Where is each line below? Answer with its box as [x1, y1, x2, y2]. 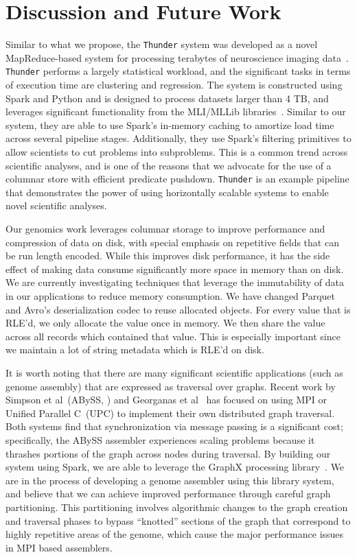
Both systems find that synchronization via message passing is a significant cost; [5, 419, 343, 434]
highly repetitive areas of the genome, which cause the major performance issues [5, 527, 344, 541]
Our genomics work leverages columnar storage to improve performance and [5, 222, 325, 236]
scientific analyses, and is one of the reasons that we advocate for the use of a [5, 158, 332, 172]
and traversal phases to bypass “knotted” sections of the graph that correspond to [5, 513, 351, 528]
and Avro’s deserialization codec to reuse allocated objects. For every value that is [5, 302, 351, 316]
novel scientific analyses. [5, 198, 107, 213]
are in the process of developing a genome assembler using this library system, [5, 473, 334, 487]
